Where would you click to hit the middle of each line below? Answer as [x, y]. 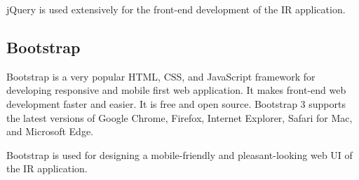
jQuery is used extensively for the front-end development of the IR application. [176, 9]
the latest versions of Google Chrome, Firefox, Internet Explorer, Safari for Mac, [179, 117]
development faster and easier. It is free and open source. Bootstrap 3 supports [176, 103]
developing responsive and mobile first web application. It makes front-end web [176, 90]
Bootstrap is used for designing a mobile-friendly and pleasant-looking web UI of [179, 154]
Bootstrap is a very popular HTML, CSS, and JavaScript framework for [161, 76]
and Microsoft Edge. [50, 131]
